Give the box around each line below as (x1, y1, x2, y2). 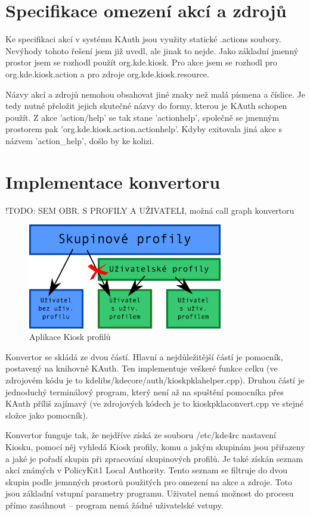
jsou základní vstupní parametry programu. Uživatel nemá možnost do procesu (5, 487, 294, 500)
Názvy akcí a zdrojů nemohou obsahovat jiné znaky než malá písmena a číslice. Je (5, 88, 305, 100)
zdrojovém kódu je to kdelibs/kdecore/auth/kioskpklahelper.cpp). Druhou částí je (5, 373, 305, 386)
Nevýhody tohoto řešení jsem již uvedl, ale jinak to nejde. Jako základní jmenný (5, 44, 299, 57)
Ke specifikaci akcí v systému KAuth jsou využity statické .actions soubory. (5, 33, 281, 45)
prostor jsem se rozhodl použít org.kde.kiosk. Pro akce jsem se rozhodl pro (5, 56, 277, 68)
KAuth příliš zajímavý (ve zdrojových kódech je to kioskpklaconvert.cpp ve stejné (5, 397, 304, 410)
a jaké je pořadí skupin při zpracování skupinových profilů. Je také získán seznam (5, 452, 303, 464)
